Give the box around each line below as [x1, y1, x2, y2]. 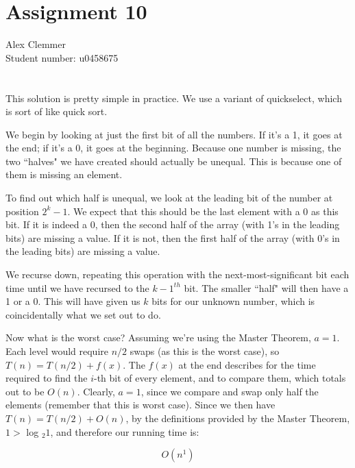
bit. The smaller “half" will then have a [184, 280, 349, 295]
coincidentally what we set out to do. [5, 307, 161, 321]
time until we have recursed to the [5, 280, 149, 295]
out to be [5, 384, 45, 398]
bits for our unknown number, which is [151, 294, 315, 308]
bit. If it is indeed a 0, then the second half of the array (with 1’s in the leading [5, 217, 340, 232]
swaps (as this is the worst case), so [130, 344, 280, 358]
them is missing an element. [5, 167, 123, 182]
